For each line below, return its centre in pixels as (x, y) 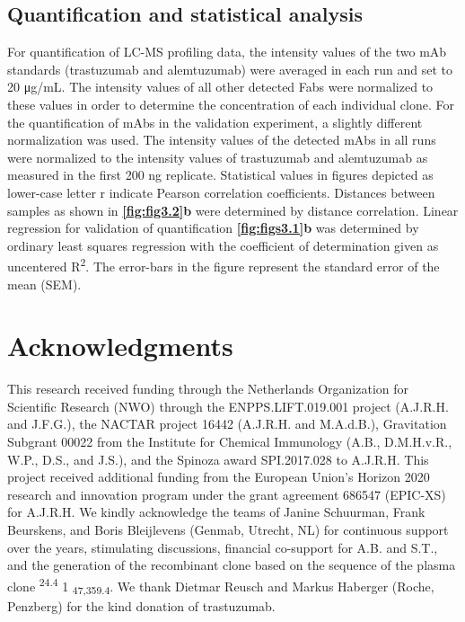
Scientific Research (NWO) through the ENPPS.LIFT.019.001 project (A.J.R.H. (228, 406)
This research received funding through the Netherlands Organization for (208, 389)
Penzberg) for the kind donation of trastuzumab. (141, 605)
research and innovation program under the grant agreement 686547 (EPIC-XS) (227, 494)
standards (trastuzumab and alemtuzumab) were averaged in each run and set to (230, 69)
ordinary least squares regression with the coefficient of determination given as (223, 245)
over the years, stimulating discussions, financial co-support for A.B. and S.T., (223, 547)
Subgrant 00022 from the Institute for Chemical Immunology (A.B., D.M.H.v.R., (230, 442)
